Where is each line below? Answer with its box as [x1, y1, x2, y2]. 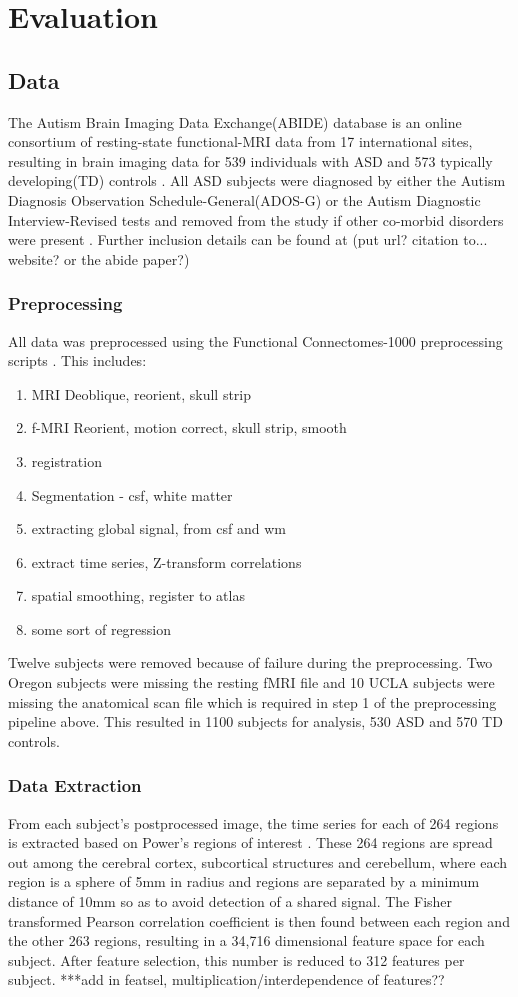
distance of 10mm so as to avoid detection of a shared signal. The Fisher [8, 891, 453, 912]
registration [31, 450, 102, 471]
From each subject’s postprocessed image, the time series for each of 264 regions [8, 812, 499, 833]
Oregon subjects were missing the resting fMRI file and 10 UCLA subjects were [8, 672, 495, 693]
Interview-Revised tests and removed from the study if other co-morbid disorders [8, 209, 504, 230]
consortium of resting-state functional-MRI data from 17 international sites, [8, 131, 473, 152]
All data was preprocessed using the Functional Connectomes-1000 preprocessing [8, 330, 503, 351]
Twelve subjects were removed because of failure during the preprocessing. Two [8, 652, 493, 673]
